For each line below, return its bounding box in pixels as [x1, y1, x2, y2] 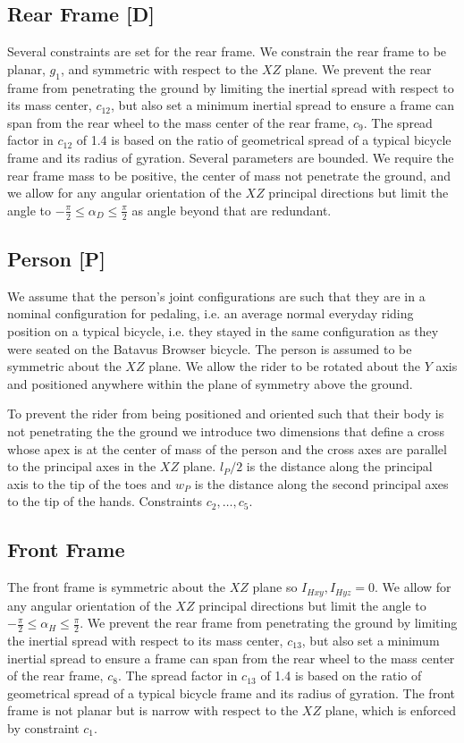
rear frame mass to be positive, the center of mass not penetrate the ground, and [7, 165, 451, 184]
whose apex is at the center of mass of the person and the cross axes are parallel [7, 439, 447, 458]
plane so [252, 578, 298, 596]
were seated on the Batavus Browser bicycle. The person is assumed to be [7, 339, 412, 358]
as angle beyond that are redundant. [131, 200, 332, 219]
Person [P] [7, 244, 105, 272]
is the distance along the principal [246, 457, 433, 476]
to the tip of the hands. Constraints [7, 492, 203, 511]
